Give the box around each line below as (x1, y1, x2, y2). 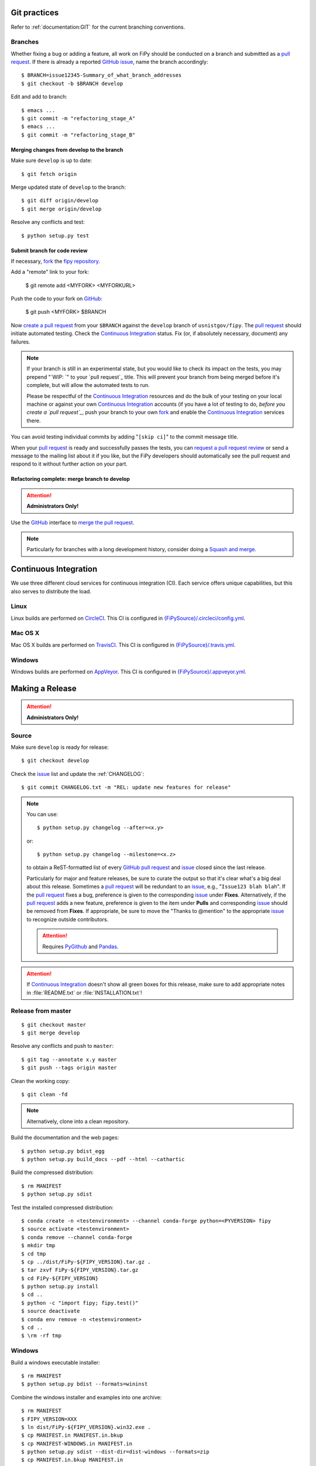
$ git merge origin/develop (21, 205, 102, 212)
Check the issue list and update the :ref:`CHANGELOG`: (11, 770, 145, 777)
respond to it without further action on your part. (11, 460, 128, 467)
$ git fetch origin (21, 171, 77, 177)
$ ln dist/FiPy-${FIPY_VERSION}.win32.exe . (21, 1424, 152, 1430)
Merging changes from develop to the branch (11, 146, 123, 153)
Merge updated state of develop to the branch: (11, 184, 126, 191)
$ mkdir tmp (21, 1242, 56, 1249)
